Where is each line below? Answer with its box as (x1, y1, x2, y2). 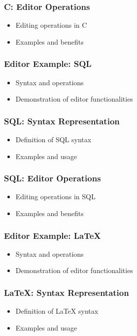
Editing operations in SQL (15, 191, 96, 202)
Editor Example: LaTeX (4, 229, 101, 241)
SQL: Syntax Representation (4, 114, 120, 127)
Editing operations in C (15, 20, 87, 30)
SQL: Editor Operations (4, 172, 101, 184)
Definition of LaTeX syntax (15, 306, 99, 316)
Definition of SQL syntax (15, 134, 92, 145)
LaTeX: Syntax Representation (4, 286, 129, 298)
